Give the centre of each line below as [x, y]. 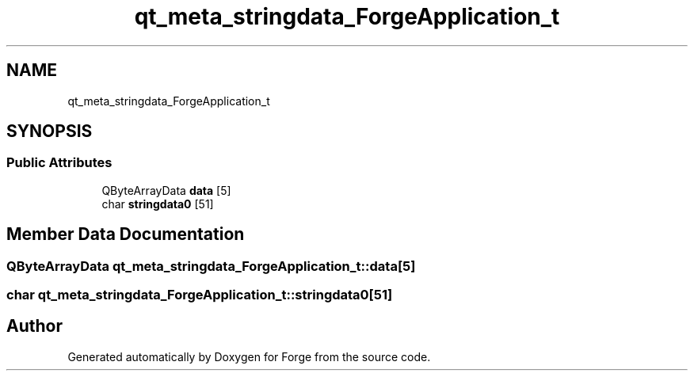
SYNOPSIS [50, 131]
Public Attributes [59, 163]
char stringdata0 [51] [158, 204]
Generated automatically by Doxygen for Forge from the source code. [249, 356]
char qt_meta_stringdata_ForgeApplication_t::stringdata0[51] [200, 295]
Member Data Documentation [126, 234]
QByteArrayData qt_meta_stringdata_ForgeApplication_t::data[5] [211, 266]
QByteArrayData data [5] [166, 190]
